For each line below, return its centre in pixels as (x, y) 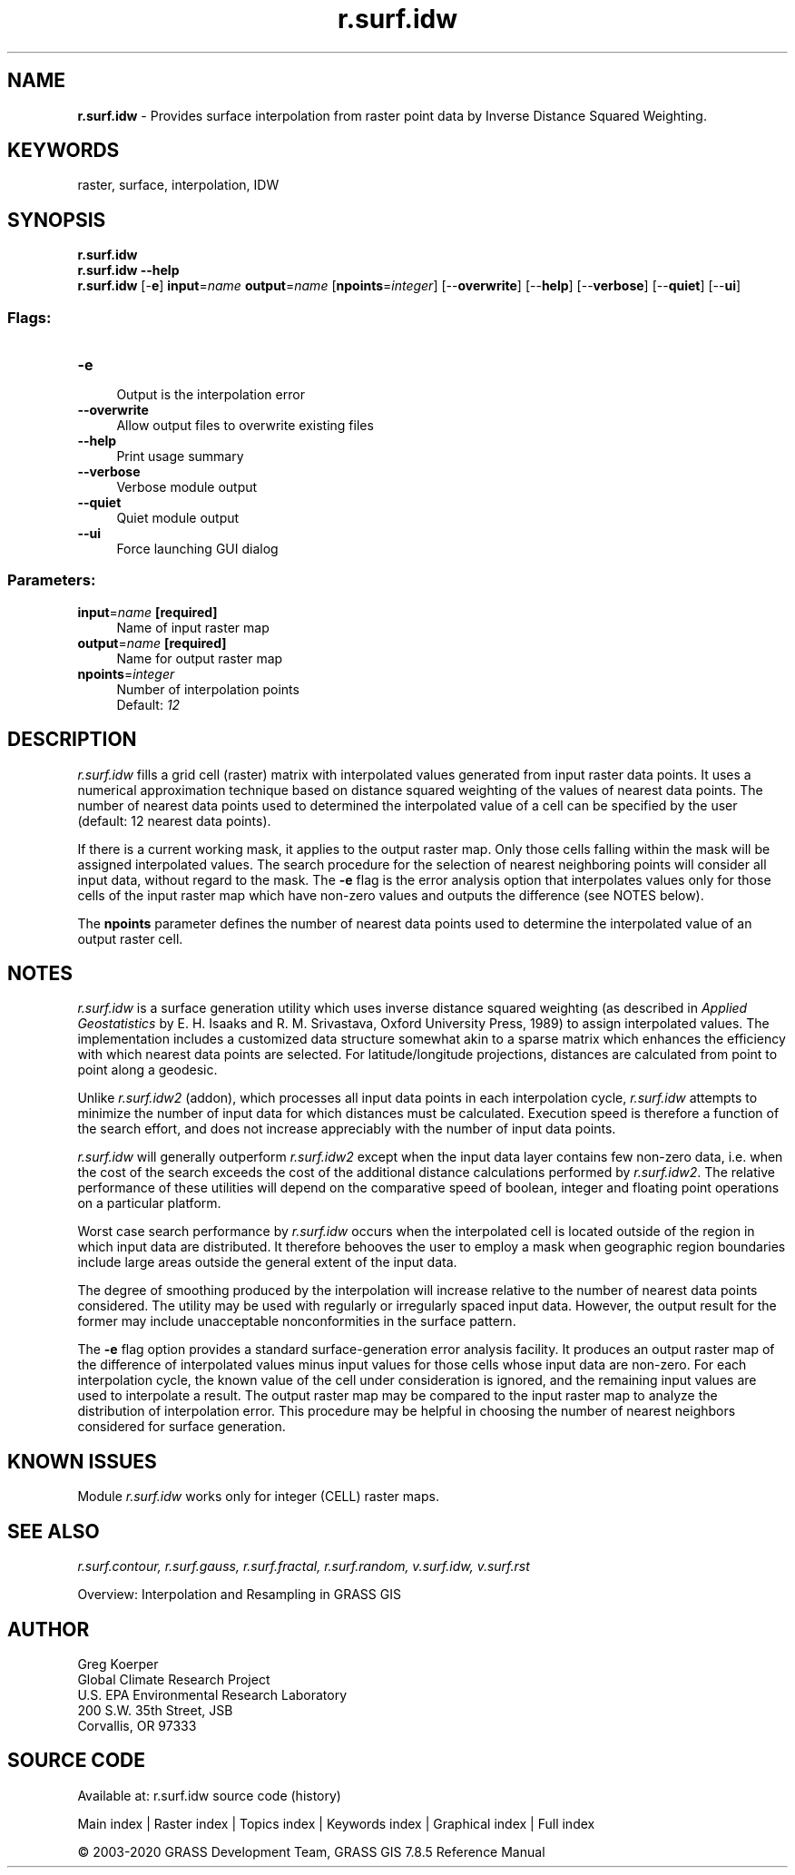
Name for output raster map (200, 658)
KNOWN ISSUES (82, 1461)
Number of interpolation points (208, 689)
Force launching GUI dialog (197, 549)
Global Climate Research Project (174, 1679)
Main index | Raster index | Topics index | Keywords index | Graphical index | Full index (336, 1823)
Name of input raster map (193, 627)
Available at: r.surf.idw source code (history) (209, 1795)
